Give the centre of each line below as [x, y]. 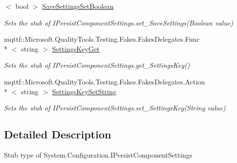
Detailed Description [58, 134]
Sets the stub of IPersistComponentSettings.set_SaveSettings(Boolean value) [119, 22]
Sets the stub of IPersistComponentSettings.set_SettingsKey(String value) [115, 108]
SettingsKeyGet [76, 48]
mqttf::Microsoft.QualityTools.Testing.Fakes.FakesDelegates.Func [102, 39]
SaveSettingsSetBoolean [78, 6]
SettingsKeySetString [84, 91]
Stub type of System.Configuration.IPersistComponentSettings [98, 154]
